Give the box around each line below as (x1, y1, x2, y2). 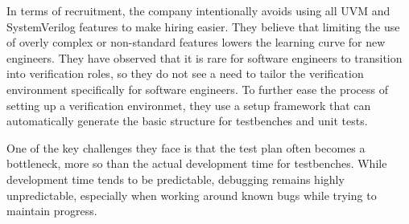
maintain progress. (6, 202, 97, 219)
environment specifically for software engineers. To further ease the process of (6, 80, 388, 97)
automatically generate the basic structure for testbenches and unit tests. (6, 112, 368, 129)
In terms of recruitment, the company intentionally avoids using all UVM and (6, 2, 390, 18)
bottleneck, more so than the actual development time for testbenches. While (6, 155, 387, 172)
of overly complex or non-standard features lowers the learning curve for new (6, 34, 386, 51)
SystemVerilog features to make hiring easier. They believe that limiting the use (6, 18, 400, 35)
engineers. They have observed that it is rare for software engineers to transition (6, 49, 403, 66)
